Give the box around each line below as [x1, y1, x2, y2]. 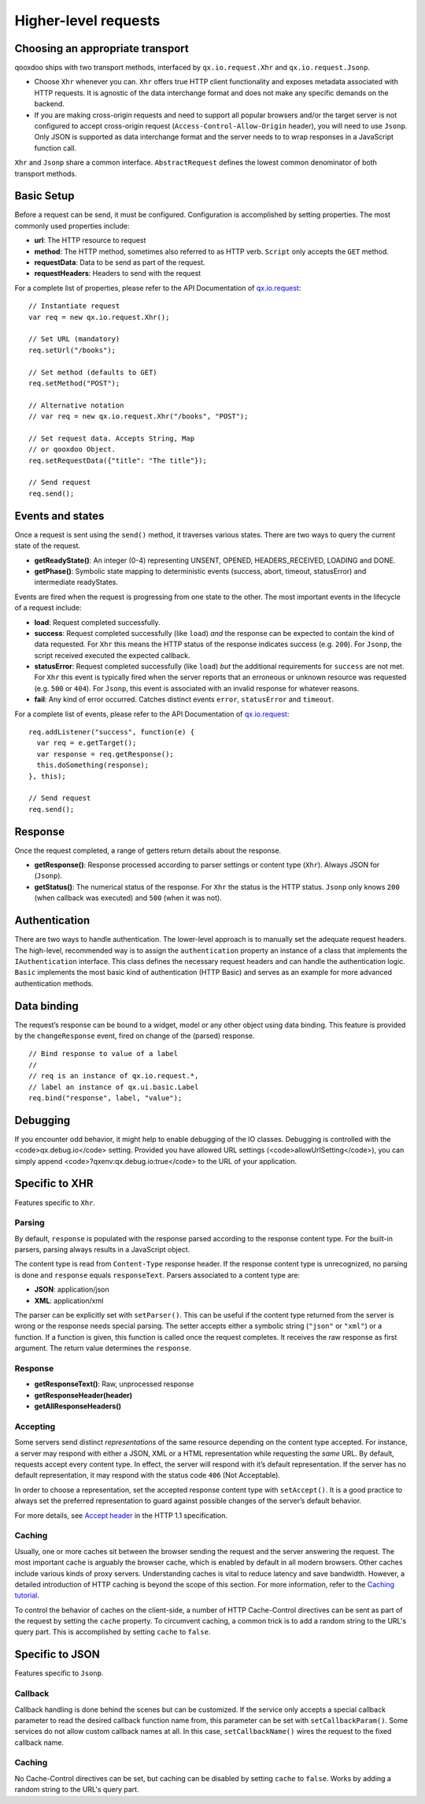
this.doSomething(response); [36, 761, 150, 770]
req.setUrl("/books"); [28, 345, 116, 355]
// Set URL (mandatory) [28, 335, 120, 344]
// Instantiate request [28, 302, 120, 311]
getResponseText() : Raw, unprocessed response [34, 1379, 194, 1389]
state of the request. [14, 541, 81, 551]
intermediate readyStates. [34, 578, 118, 587]
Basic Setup [14, 189, 75, 203]
